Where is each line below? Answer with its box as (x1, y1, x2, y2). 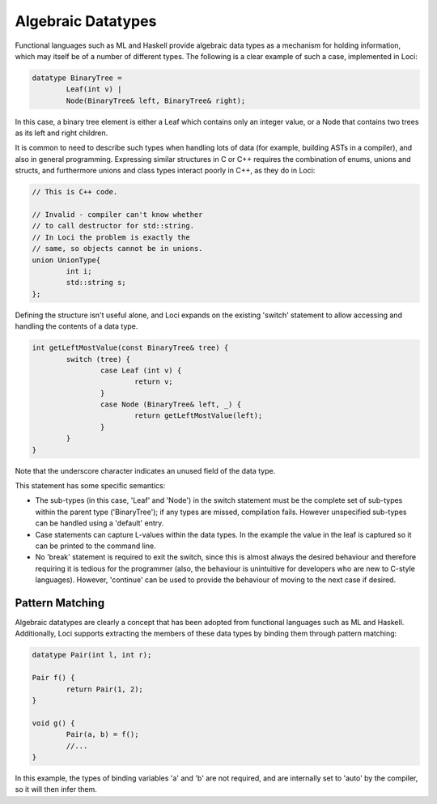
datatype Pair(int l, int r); (32, 650, 152, 660)
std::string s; (66, 278, 127, 287)
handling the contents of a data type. (15, 321, 138, 331)
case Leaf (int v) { (100, 365, 182, 375)
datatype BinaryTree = (32, 73, 122, 83)
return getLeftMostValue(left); (134, 411, 263, 420)
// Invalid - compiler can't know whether (32, 211, 203, 219)
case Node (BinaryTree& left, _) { (100, 400, 242, 409)
